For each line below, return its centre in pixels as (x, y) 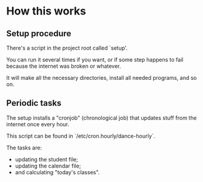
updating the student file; (46, 159)
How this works (46, 11)
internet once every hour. (38, 124)
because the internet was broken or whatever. (64, 66)
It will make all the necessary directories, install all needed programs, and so (101, 78)
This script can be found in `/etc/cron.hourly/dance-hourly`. (81, 136)
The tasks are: (24, 148)
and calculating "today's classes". (57, 172)
